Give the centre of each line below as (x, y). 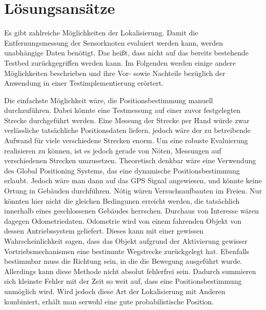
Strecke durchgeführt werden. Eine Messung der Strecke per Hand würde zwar (127, 120)
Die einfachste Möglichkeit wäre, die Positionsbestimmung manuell (109, 100)
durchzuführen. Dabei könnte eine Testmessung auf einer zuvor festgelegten (122, 110)
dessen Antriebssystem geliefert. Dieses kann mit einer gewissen (104, 231)
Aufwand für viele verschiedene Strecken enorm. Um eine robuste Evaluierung (126, 140)
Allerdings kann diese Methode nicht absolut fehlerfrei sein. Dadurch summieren (130, 271)
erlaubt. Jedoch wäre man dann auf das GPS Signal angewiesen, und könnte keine (133, 180)
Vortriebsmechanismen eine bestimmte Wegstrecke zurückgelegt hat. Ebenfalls (127, 251)
